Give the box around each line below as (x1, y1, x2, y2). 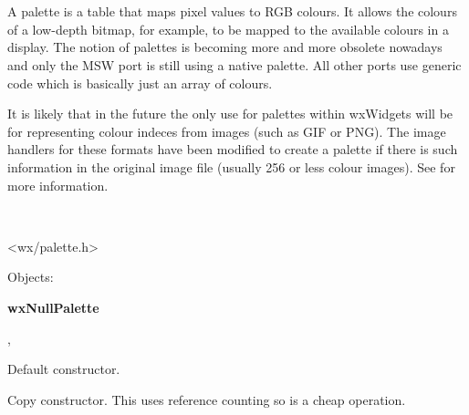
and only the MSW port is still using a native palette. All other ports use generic (7, 55, 462, 74)
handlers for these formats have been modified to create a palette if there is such (7, 140, 458, 159)
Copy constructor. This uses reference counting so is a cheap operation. (7, 389, 406, 409)
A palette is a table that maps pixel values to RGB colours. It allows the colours (7, 2, 457, 21)
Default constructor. (7, 359, 120, 379)
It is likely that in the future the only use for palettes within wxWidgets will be (7, 104, 453, 123)
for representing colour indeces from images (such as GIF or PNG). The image (7, 121, 446, 140)
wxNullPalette (7, 297, 99, 316)
